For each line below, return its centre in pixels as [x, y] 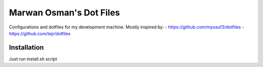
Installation [26, 47]
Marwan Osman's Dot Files [65, 13]
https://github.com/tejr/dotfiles [40, 33]
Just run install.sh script [33, 59]
